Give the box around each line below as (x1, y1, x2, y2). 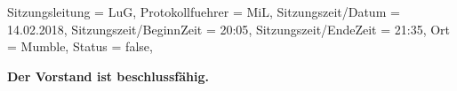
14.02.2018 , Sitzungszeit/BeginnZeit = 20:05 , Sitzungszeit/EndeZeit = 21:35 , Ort (7, 19, 451, 38)
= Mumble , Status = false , (7, 37, 153, 56)
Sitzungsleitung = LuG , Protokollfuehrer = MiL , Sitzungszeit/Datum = (7, 3, 400, 20)
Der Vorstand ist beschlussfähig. (7, 66, 209, 85)
